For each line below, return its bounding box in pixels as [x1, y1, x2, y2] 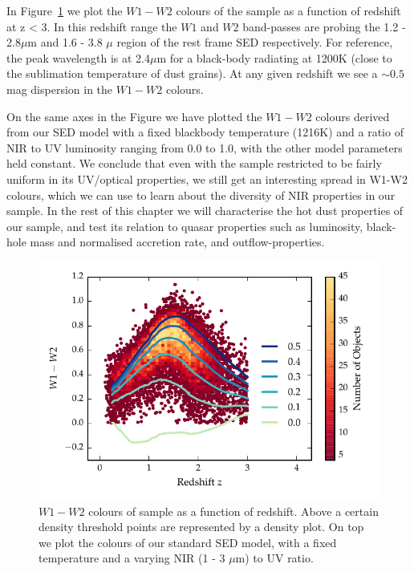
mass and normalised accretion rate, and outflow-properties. [30, 233, 325, 250]
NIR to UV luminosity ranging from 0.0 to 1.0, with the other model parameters [6, 139, 403, 156]
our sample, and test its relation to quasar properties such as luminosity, [6, 217, 363, 234]
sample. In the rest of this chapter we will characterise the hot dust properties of [6, 202, 404, 219]
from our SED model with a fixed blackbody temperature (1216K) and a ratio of [6, 124, 404, 140]
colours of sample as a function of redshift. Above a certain [88, 502, 379, 519]
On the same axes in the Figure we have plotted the [6, 108, 262, 124]
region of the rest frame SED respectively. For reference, [116, 34, 393, 51]
